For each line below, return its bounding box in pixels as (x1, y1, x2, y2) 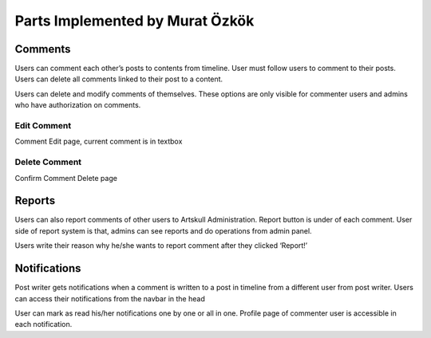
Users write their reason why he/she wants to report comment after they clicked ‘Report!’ (14, 241, 308, 250)
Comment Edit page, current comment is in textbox (14, 136, 183, 147)
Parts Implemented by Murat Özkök (14, 12, 255, 29)
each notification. (14, 320, 73, 329)
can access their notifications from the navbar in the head (14, 293, 205, 303)
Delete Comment (14, 156, 82, 167)
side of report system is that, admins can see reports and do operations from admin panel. (14, 226, 312, 235)
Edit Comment (14, 120, 72, 131)
